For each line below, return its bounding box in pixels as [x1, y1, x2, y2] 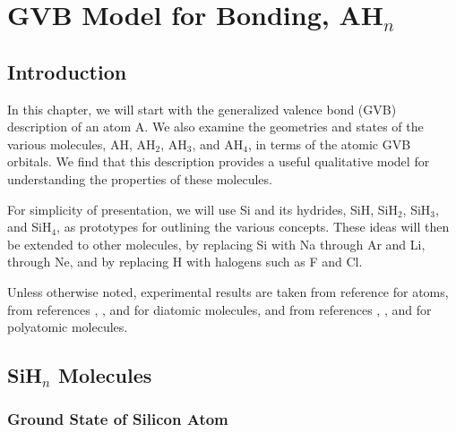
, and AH [192, 134, 244, 153]
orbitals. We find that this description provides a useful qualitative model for [7, 152, 430, 171]
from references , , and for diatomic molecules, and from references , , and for [7, 300, 432, 318]
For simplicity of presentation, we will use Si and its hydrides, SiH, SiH [7, 199, 398, 218]
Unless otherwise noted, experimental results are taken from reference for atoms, [7, 282, 449, 301]
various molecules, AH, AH [7, 134, 156, 153]
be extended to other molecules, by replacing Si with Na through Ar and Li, [7, 234, 426, 253]
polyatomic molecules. [7, 318, 128, 336]
